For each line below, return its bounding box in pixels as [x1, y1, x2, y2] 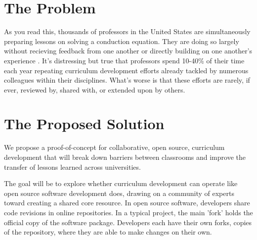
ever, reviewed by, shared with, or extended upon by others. [4, 84, 185, 95]
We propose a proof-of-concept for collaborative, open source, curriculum [4, 142, 225, 152]
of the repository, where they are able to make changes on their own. [4, 227, 212, 237]
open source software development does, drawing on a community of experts [4, 188, 234, 198]
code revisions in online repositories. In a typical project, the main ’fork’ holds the [4, 207, 253, 217]
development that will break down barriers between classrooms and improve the [4, 152, 246, 162]
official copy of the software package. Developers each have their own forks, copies [4, 217, 252, 227]
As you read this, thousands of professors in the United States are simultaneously [4, 26, 251, 37]
